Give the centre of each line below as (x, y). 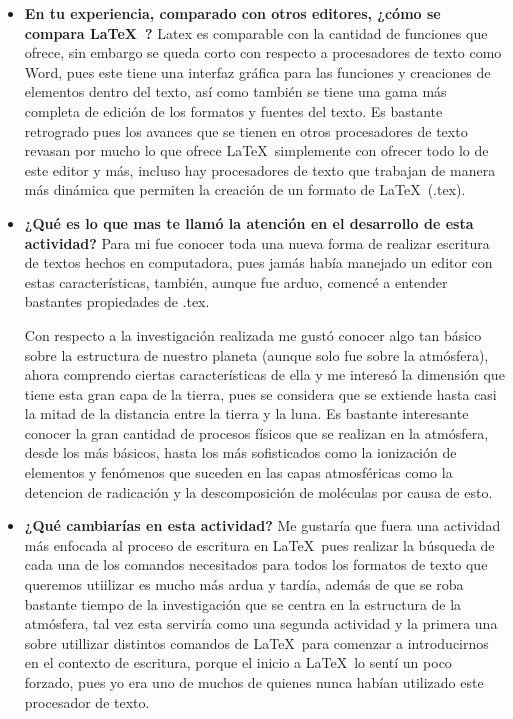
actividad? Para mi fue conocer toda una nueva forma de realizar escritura (257, 242)
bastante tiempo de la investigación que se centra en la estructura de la (243, 603)
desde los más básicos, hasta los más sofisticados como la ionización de (240, 452)
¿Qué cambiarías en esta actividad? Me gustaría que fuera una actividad (262, 525)
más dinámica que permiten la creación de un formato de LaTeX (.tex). (245, 189)
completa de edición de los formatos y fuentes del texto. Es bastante (233, 110)
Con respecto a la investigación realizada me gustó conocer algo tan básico (253, 334)
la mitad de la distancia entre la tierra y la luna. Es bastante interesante (246, 413)
